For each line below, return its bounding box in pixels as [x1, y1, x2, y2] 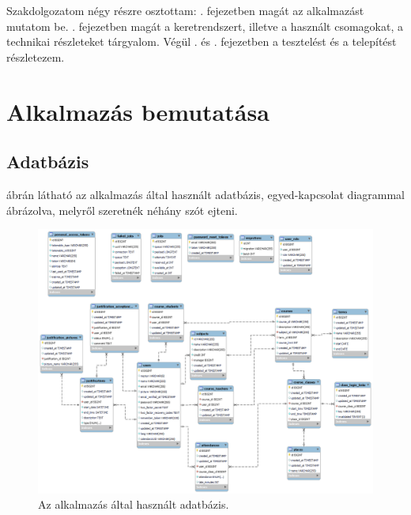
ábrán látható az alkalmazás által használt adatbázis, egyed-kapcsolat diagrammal [6, 186, 405, 202]
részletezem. [6, 48, 65, 65]
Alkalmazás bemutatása [6, 95, 270, 127]
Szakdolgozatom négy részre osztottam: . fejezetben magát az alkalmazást [6, 2, 364, 18]
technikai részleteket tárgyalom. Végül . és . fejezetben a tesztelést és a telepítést [6, 33, 397, 50]
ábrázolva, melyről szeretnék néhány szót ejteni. [6, 201, 238, 218]
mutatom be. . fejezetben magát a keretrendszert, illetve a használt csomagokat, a [6, 17, 403, 34]
